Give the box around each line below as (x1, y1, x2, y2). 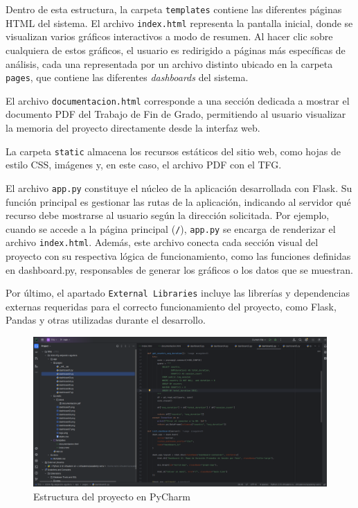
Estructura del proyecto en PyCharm (33, 489, 190, 503)
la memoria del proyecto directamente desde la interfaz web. (6, 121, 260, 134)
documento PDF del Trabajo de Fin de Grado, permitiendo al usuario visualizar (6, 107, 346, 121)
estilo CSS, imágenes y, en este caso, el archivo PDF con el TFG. (6, 157, 282, 172)
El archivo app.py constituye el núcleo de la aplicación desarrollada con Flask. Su (6, 180, 352, 195)
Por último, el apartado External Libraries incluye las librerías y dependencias (6, 286, 350, 300)
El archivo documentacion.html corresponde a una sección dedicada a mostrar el (6, 93, 350, 107)
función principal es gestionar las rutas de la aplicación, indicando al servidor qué (6, 194, 351, 209)
